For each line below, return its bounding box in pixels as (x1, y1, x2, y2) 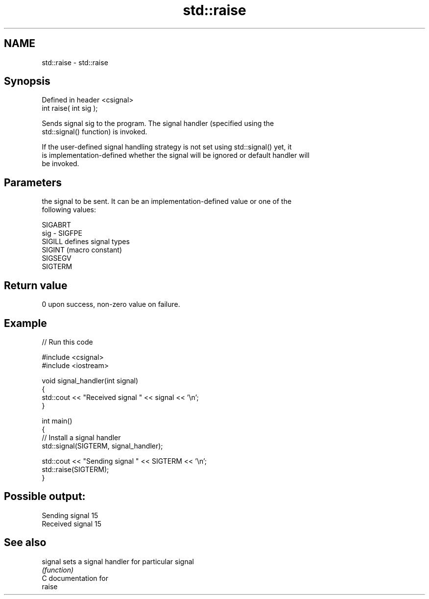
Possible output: (4, 490, 86, 503)
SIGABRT (42, 221, 71, 229)
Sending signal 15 (42, 511, 98, 520)
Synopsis (4, 75, 50, 88)
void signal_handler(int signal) (42, 376, 139, 385)
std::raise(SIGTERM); (42, 465, 109, 474)
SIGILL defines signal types (42, 237, 130, 246)
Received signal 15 (42, 519, 102, 528)
